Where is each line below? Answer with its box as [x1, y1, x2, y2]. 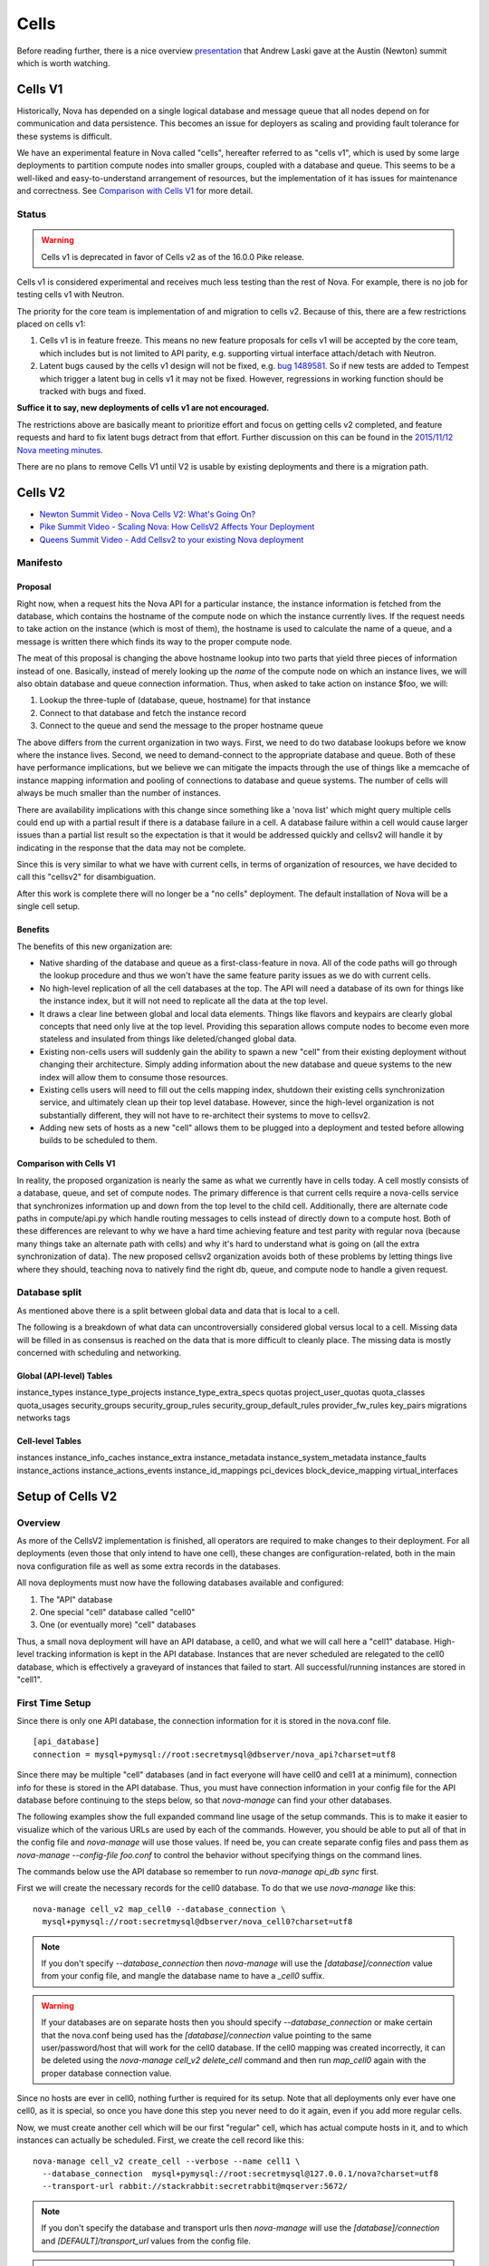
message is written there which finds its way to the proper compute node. [16, 635, 292, 647]
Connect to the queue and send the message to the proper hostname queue [39, 721, 323, 731]
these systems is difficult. [16, 131, 112, 141]
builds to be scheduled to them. [39, 1135, 158, 1146]
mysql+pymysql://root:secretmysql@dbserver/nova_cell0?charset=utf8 [42, 1917, 353, 1927]
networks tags [16, 1412, 71, 1423]
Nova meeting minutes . [16, 444, 103, 455]
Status [16, 208, 47, 220]
